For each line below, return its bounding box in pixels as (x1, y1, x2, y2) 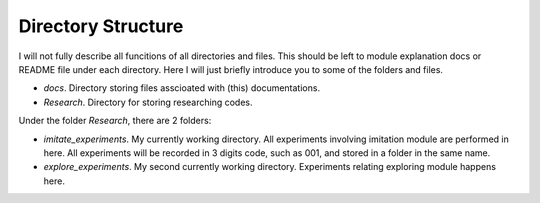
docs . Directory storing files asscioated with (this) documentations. (43, 82, 320, 94)
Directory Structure (18, 15, 184, 37)
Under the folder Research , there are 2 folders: (18, 115, 212, 127)
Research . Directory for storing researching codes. (43, 96, 254, 108)
